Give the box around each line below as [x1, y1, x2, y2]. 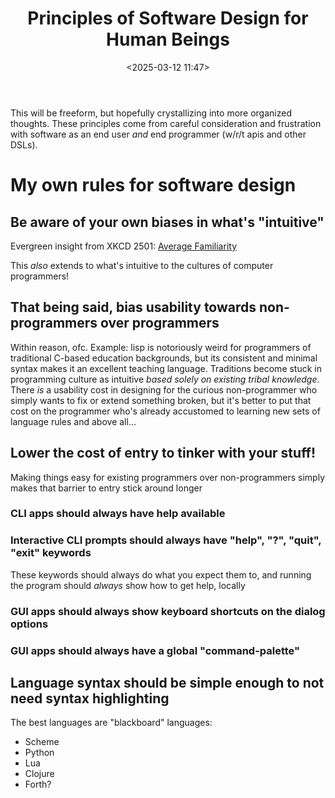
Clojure [24, 768, 55, 780]
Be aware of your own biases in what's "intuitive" [10, 213, 325, 231]
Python [24, 747, 55, 759]
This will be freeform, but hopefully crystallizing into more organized [10, 107, 292, 119]
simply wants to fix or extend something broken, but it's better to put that [10, 394, 312, 406]
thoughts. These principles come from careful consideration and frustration [10, 117, 322, 129]
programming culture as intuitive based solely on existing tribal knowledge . [10, 373, 320, 385]
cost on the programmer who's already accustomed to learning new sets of [10, 405, 321, 417]
